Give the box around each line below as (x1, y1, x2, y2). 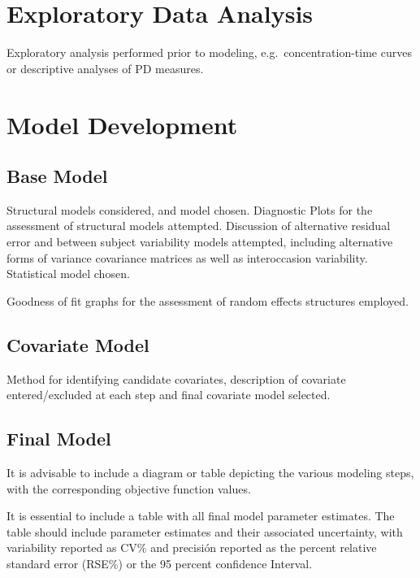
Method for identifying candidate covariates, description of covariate (6, 370, 346, 387)
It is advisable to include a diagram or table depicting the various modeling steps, (6, 464, 414, 481)
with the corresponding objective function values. (6, 480, 251, 497)
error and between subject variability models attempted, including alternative (6, 233, 393, 250)
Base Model (6, 163, 108, 189)
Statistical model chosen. (6, 265, 130, 282)
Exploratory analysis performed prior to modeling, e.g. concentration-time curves (6, 44, 412, 61)
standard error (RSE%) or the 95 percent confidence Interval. (6, 555, 313, 572)
